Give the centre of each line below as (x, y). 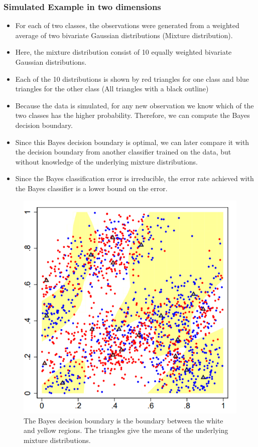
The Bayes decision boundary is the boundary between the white (123, 420)
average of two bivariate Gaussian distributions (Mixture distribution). (124, 35)
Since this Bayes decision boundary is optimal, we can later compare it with (132, 142)
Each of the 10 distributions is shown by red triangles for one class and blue (132, 79)
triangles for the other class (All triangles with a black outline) (112, 89)
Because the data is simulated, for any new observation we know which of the (135, 105)
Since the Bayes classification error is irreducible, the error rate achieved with (135, 178)
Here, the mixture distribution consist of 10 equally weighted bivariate (123, 52)
